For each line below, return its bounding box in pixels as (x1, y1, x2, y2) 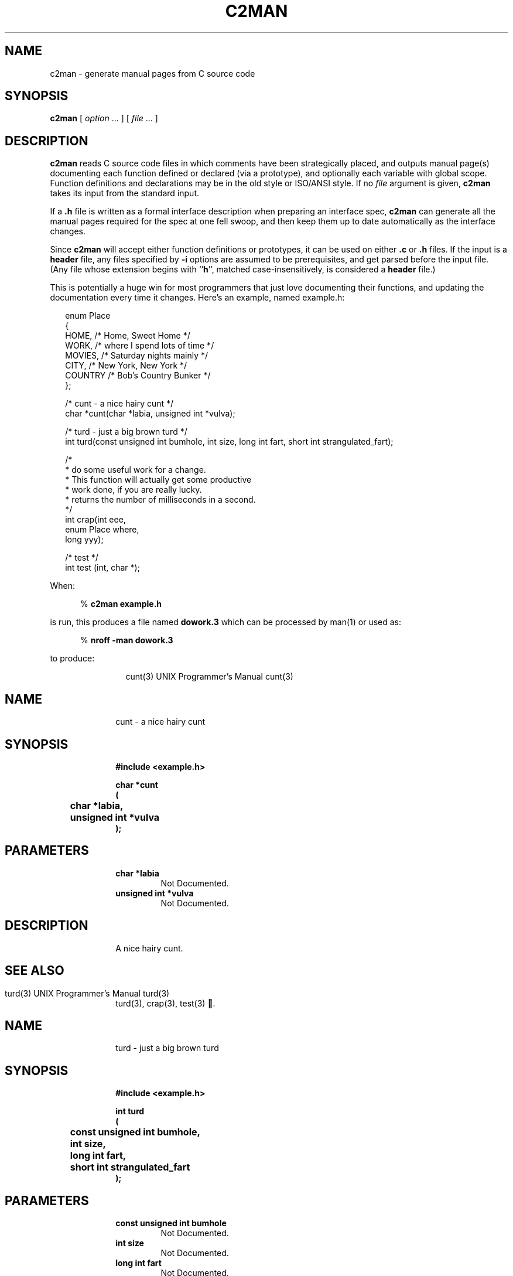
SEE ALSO (5, 963, 64, 978)
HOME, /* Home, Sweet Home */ (65, 330, 190, 341)
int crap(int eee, (65, 514, 126, 525)
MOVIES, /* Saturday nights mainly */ (65, 350, 208, 361)
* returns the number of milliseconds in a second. (65, 494, 256, 505)
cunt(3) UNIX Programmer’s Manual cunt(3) (125, 671, 293, 682)
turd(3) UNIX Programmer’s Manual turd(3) (5, 988, 170, 998)
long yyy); (65, 534, 104, 545)
